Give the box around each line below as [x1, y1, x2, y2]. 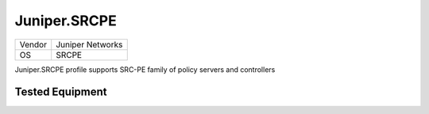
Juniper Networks [56, 39, 123, 50]
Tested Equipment [14, 85, 107, 99]
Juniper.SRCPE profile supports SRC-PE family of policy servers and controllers [14, 64, 276, 74]
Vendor [19, 39, 48, 50]
